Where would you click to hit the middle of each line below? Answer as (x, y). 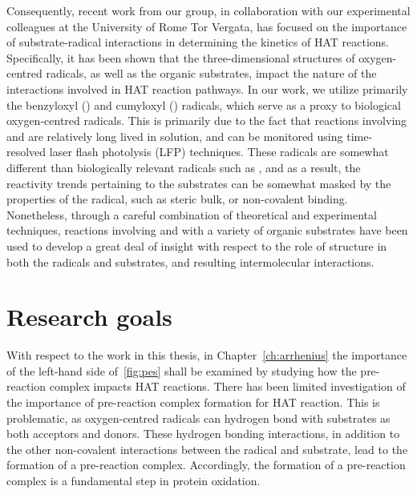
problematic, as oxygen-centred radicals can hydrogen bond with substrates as (198, 418)
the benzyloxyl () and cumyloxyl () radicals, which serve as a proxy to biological (204, 104)
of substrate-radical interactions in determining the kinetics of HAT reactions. (198, 42)
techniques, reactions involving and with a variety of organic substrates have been (207, 230)
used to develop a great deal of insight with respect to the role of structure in (197, 245)
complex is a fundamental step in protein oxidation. (134, 480)
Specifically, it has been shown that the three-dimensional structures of (181, 57)
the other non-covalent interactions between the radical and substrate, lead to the (207, 449)
